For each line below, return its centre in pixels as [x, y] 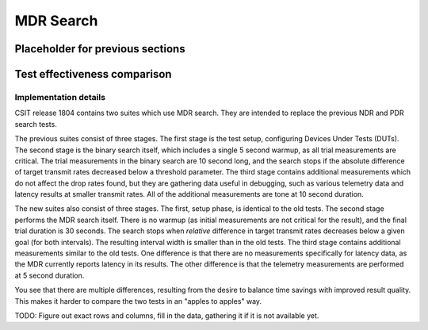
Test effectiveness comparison [93, 74]
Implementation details [60, 97]
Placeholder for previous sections [100, 49]
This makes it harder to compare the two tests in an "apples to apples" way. [138, 301]
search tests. [36, 124]
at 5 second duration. [50, 275]
